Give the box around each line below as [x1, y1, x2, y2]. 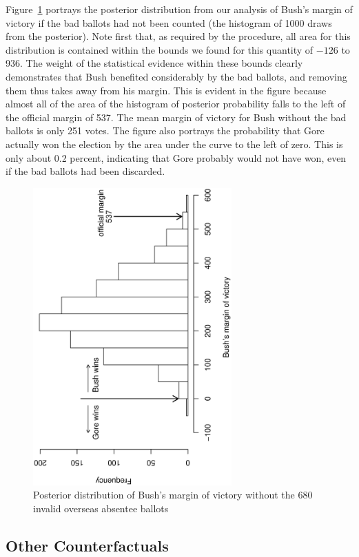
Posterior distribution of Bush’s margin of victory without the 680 [33, 487, 313, 502]
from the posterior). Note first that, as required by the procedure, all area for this [6, 29, 351, 43]
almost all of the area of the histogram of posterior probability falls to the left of [6, 96, 346, 111]
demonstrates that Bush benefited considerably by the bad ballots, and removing [6, 69, 347, 83]
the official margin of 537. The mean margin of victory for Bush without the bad [6, 109, 347, 124]
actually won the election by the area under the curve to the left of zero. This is [6, 136, 343, 151]
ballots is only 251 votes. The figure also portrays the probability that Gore [6, 123, 325, 138]
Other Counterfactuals [6, 534, 169, 556]
